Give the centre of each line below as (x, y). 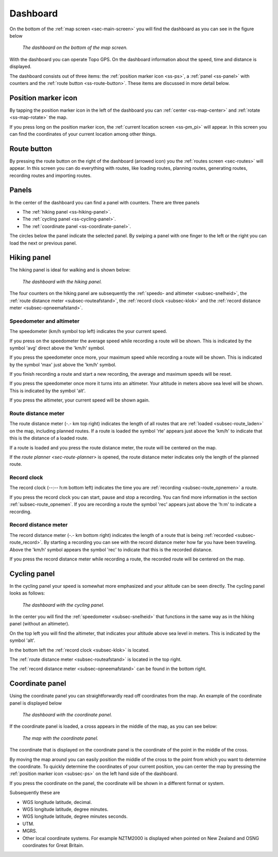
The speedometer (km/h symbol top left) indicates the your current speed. (88, 331)
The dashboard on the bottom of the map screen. (75, 48)
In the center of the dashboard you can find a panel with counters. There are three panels (105, 202)
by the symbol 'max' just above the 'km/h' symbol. (63, 364)
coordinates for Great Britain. (53, 845)
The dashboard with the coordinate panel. (67, 715)
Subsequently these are (35, 793)
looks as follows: (27, 593)
